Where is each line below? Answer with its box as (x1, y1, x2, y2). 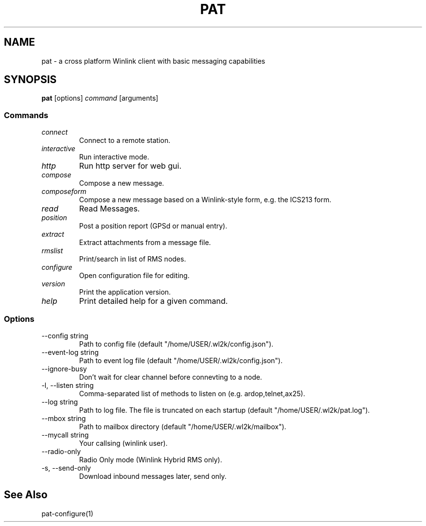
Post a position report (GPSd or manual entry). (79, 222, 228, 230)
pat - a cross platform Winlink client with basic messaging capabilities (41, 56, 266, 65)
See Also (4, 489, 48, 501)
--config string (41, 331, 89, 340)
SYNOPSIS (4, 73, 57, 86)
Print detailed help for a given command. (79, 296, 228, 306)
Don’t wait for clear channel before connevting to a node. (79, 372, 262, 381)
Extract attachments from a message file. (79, 238, 211, 247)
